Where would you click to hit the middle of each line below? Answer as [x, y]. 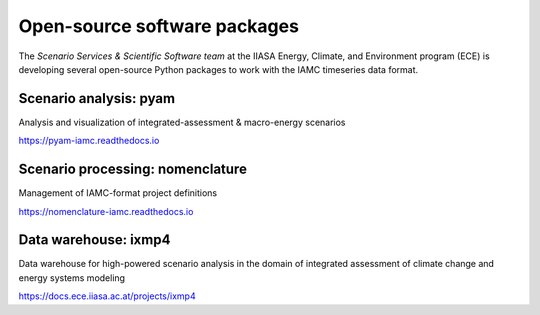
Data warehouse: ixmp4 [94, 240]
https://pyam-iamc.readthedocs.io [89, 141]
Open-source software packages [159, 26]
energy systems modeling [71, 277]
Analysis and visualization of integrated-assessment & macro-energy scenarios [182, 122]
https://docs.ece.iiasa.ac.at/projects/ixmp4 [107, 296]
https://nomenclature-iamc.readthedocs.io [106, 211]
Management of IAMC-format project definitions [118, 193]
